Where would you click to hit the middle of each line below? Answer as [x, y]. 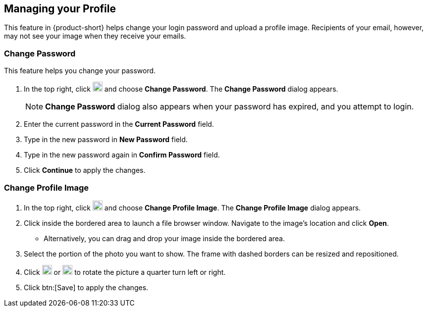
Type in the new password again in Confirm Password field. [122, 155]
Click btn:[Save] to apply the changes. [86, 287]
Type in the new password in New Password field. [106, 140]
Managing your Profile [60, 9]
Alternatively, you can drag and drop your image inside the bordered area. [164, 238]
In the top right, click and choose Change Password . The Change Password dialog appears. [181, 89]
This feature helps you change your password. [80, 71]
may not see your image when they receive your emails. [95, 36]
